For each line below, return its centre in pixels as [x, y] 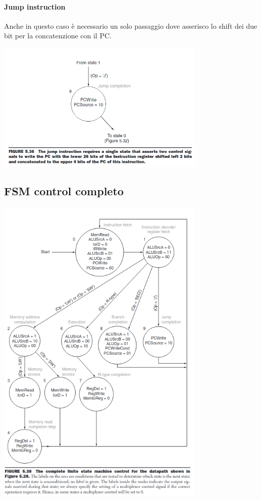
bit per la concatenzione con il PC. [58, 36]
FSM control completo [64, 190]
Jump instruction [35, 6]
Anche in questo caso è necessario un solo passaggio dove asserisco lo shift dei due [131, 25]
